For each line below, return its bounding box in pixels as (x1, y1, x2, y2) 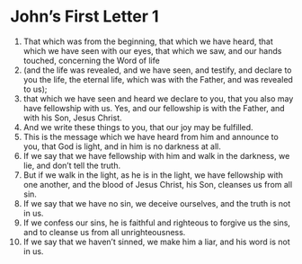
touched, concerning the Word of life (22, 55, 160, 66)
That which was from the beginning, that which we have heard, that (22, 36, 273, 47)
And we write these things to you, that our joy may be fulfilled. (22, 121, 254, 132)
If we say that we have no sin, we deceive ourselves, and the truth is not (22, 198, 291, 208)
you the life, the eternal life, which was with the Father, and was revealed (22, 74, 293, 84)
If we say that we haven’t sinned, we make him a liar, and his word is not (22, 236, 290, 247)
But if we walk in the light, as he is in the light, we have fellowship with (22, 169, 284, 180)
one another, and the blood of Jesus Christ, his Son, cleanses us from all (22, 179, 293, 189)
